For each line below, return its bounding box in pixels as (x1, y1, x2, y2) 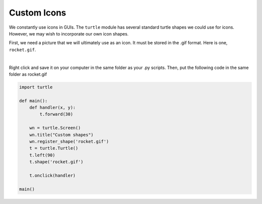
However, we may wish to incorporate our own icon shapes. (9, 31, 129, 36)
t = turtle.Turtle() (29, 146, 79, 151)
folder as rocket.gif (9, 71, 47, 77)
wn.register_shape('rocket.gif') (29, 139, 109, 144)
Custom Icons (9, 7, 66, 18)
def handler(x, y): (29, 105, 76, 110)
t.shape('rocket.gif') (29, 159, 83, 165)
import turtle (19, 84, 53, 90)
